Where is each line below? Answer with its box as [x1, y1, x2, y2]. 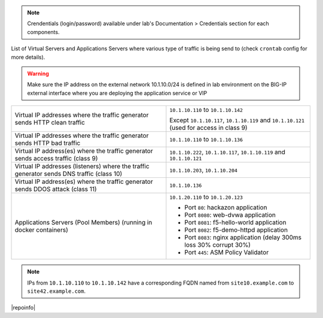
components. [27, 28, 60, 35]
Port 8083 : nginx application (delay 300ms [184, 234, 302, 242]
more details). [11, 53, 45, 60]
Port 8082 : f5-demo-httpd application [184, 226, 288, 234]
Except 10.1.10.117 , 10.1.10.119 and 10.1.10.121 [169, 116, 305, 125]
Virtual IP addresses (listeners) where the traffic [14, 162, 150, 171]
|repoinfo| [11, 304, 36, 311]
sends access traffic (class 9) [14, 155, 98, 163]
